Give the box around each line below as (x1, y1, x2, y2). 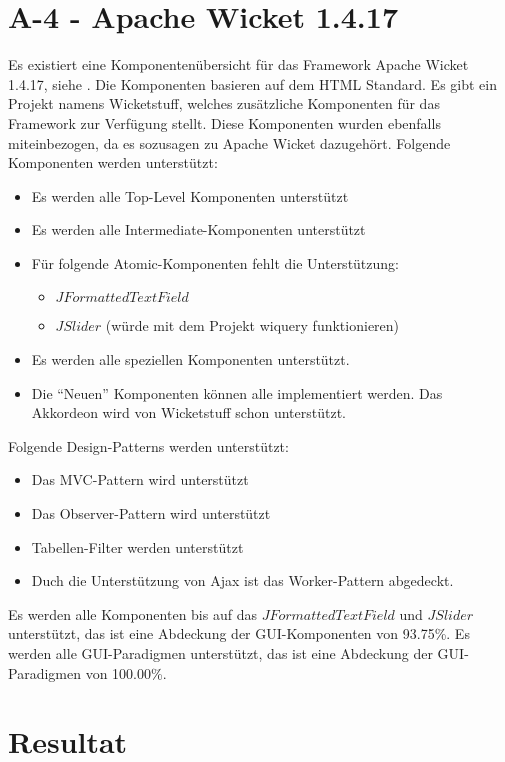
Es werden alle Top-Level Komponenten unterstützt (31, 185, 349, 206)
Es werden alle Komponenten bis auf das (8, 603, 257, 624)
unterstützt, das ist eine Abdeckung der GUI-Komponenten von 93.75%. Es (8, 623, 470, 644)
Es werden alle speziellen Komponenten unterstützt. (31, 349, 350, 370)
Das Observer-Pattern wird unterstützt (31, 503, 271, 524)
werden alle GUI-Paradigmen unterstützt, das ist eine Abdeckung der (8, 643, 433, 663)
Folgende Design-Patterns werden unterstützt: (8, 435, 289, 456)
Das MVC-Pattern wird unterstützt (31, 469, 249, 490)
